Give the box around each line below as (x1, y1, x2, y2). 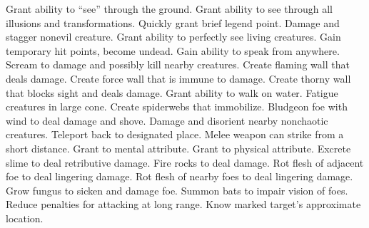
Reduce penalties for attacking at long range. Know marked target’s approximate (6, 197, 361, 212)
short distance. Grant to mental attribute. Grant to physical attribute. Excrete (6, 140, 351, 155)
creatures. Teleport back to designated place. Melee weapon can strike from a (6, 127, 344, 142)
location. (6, 210, 44, 225)
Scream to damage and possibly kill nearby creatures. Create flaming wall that (6, 57, 350, 72)
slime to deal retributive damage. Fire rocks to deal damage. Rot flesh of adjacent (6, 155, 364, 170)
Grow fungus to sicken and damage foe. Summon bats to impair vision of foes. (6, 182, 348, 197)
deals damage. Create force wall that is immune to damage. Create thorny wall (6, 71, 351, 85)
